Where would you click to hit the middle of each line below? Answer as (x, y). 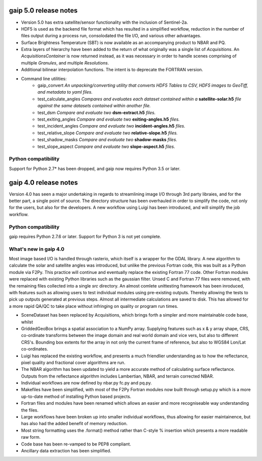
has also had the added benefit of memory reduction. (74, 424)
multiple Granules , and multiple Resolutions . (65, 63)
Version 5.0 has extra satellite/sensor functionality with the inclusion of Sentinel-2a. (105, 22)
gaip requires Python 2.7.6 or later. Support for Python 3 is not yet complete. (85, 236)
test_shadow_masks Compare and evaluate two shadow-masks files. (107, 140)
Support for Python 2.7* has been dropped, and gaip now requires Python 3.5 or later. (95, 168)
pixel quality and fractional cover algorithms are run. (73, 362)
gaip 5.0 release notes (43, 10)
